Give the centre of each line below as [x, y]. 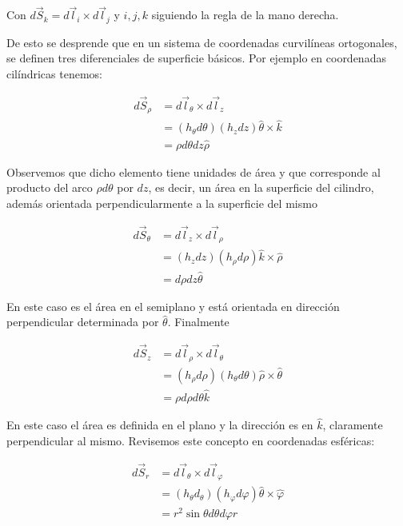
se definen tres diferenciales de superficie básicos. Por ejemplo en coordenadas [196, 58]
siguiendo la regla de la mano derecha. [245, 15]
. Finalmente [198, 322]
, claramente [353, 425]
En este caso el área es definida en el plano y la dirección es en [160, 425]
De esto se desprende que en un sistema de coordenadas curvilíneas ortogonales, [202, 42]
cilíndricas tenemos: [54, 73]
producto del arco [50, 187]
